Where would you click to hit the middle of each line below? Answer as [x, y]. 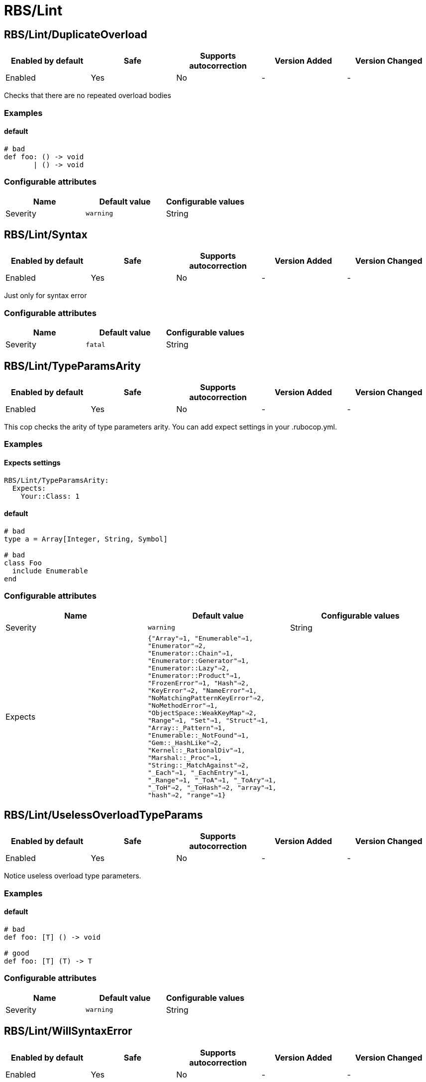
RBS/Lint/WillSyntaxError [68, 1031]
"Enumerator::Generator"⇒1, [198, 660]
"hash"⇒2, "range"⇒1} [187, 795]
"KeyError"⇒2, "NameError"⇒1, [202, 690]
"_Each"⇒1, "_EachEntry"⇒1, [198, 772]
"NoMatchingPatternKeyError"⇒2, [206, 698]
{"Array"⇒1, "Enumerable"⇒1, [200, 638]
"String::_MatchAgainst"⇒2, [198, 765]
